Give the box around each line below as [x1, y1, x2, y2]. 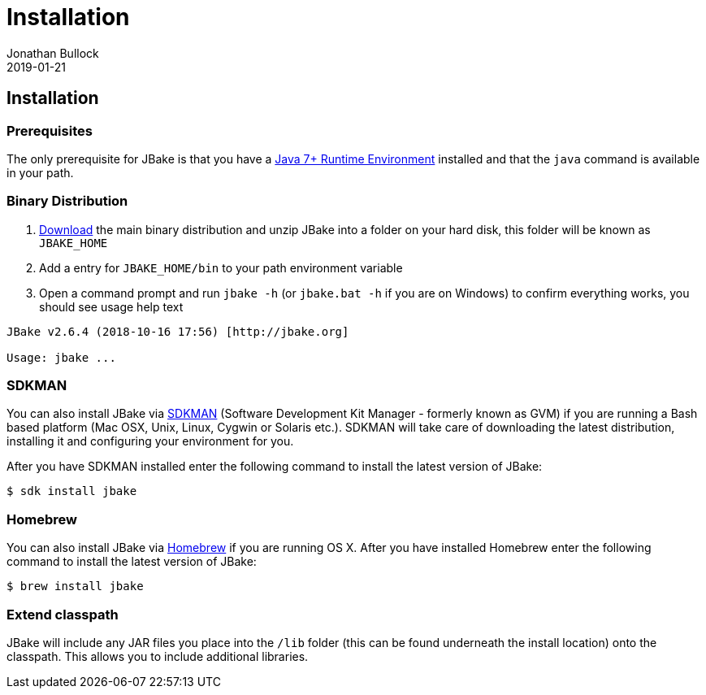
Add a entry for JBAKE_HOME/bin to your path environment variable [39, 260, 403, 275]
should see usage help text [39, 299, 184, 314]
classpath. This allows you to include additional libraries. [6, 649, 309, 663]
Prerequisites [6, 122, 93, 139]
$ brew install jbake [6, 580, 144, 593]
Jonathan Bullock [6, 46, 99, 60]
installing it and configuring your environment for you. [6, 434, 294, 449]
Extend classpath [6, 606, 119, 623]
